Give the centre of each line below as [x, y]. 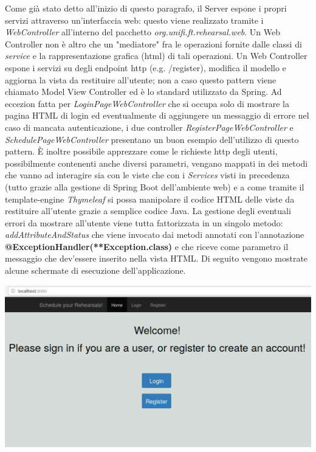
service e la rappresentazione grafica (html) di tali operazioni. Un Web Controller [156, 56]
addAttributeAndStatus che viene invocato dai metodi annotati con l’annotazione [155, 235]
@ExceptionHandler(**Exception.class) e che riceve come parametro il [147, 246]
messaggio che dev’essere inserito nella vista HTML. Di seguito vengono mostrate [156, 258]
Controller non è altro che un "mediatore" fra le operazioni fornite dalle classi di [153, 43]
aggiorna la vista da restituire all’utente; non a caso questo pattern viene [141, 79]
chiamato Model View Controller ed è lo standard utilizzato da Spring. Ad [143, 92]
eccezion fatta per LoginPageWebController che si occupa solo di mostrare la [147, 103]
